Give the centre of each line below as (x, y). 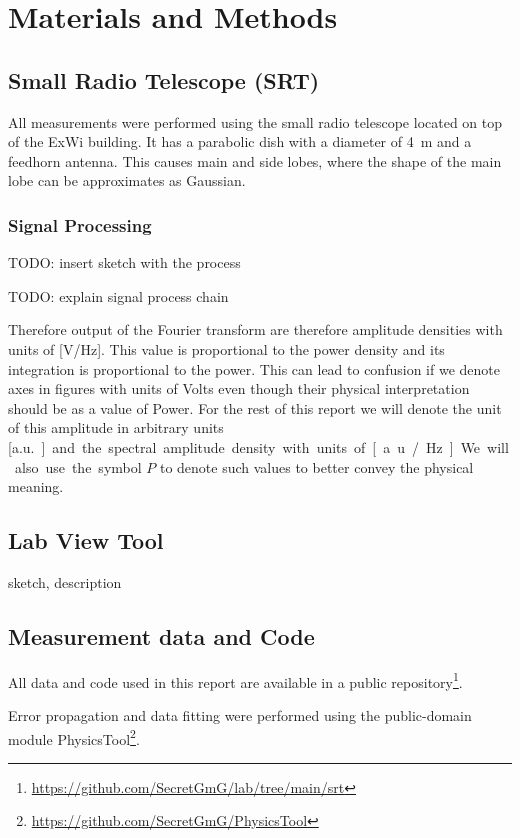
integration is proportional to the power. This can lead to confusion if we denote (254, 368)
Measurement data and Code (161, 635)
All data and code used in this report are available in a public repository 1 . (235, 680)
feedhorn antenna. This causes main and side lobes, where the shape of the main (255, 160)
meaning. (36, 486)
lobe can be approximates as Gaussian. (127, 180)
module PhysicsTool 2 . (74, 737)
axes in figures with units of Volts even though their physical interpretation (239, 388)
